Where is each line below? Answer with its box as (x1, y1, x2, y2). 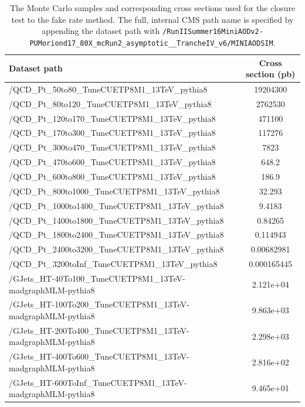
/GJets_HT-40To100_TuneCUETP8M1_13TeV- (9, 272, 185, 284)
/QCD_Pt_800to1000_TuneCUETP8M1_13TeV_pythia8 (9, 184, 220, 197)
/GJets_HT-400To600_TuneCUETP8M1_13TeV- (9, 350, 189, 362)
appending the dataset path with (42, 25, 160, 37)
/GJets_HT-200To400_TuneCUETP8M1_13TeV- (9, 324, 189, 336)
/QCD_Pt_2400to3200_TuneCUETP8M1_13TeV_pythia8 (9, 243, 224, 255)
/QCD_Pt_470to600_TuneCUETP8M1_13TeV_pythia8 (9, 156, 216, 168)
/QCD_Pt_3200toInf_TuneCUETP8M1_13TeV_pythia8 (9, 258, 218, 270)
